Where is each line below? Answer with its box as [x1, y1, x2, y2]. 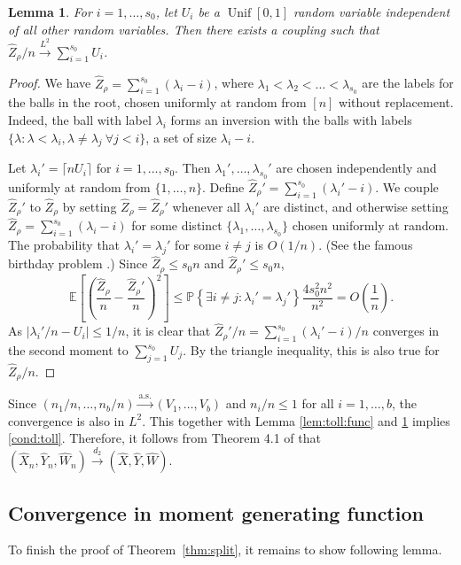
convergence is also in [8, 411, 125, 430]
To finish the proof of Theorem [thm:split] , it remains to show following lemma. [8, 540, 442, 559]
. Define [202, 177, 245, 196]
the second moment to [8, 341, 129, 360]
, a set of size [145, 128, 217, 146]
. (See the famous [318, 236, 413, 254]
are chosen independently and [276, 159, 437, 177]
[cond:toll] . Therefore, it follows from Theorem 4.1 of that [8, 429, 321, 447]
